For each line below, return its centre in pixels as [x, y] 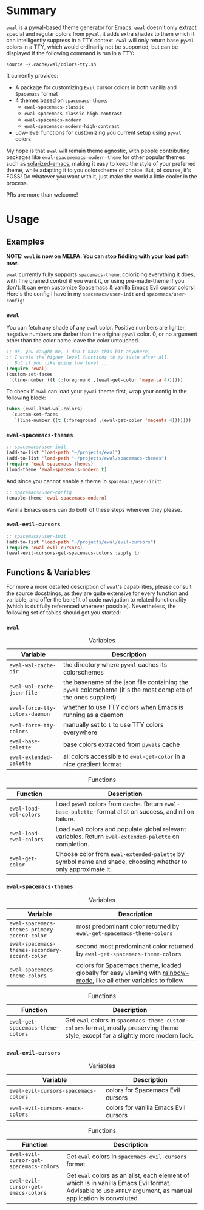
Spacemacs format [36, 93]
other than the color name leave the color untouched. [73, 341]
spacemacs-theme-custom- [153, 1020]
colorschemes [83, 673]
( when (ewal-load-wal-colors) [45, 409]
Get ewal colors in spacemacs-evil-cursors [127, 1157]
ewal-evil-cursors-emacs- [47, 1108]
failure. [66, 819]
